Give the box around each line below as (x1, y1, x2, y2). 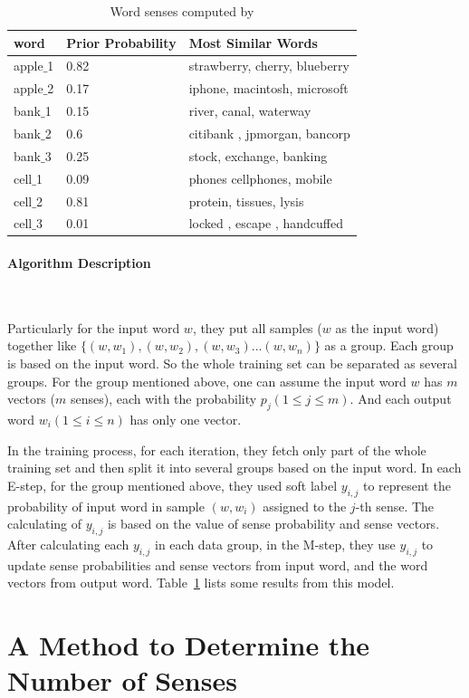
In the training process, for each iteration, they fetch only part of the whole (7, 440, 426, 459)
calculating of (7, 514, 82, 533)
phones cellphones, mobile (188, 168, 332, 187)
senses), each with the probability (70, 389, 257, 408)
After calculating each (7, 534, 129, 553)
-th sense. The (355, 496, 435, 515)
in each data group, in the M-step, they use (155, 534, 396, 553)
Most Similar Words (188, 33, 318, 52)
